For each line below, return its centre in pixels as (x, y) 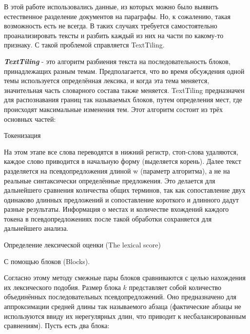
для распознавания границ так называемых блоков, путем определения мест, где (123, 100)
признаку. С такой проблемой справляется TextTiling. (84, 45)
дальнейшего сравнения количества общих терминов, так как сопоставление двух (125, 190)
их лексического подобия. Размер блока (62, 287)
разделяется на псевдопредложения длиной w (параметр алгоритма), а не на (117, 170)
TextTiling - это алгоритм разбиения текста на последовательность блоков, (117, 61)
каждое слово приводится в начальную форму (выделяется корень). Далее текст (123, 161)
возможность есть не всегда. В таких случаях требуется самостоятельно (111, 26)
